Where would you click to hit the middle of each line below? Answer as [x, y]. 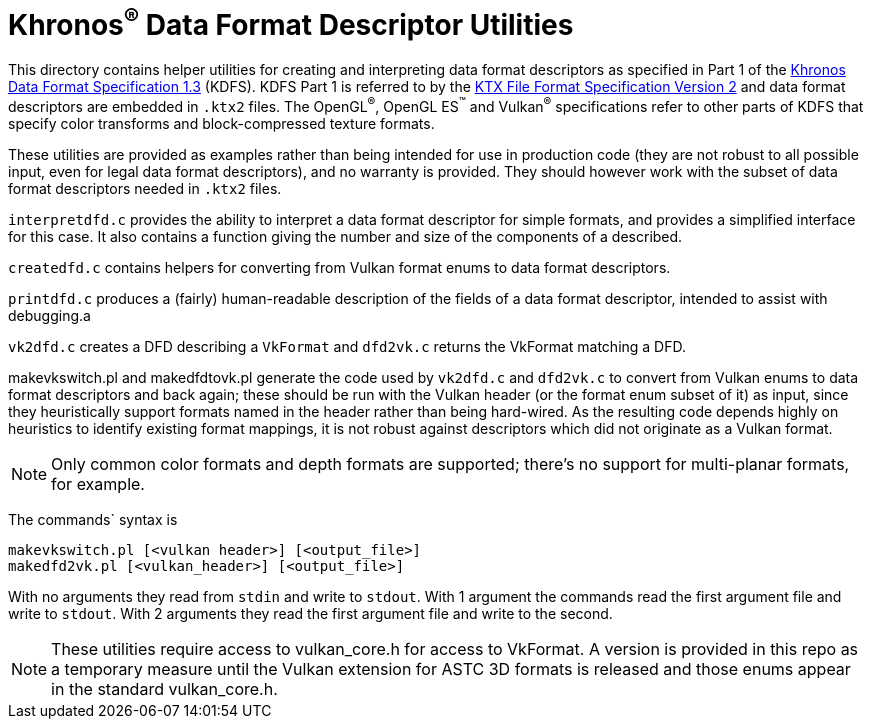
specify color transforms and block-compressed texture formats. [221, 123]
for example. [98, 483]
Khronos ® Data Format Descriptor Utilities [291, 22]
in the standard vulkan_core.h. [164, 688]
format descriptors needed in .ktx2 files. [145, 188]
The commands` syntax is [93, 519]
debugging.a [49, 315]
